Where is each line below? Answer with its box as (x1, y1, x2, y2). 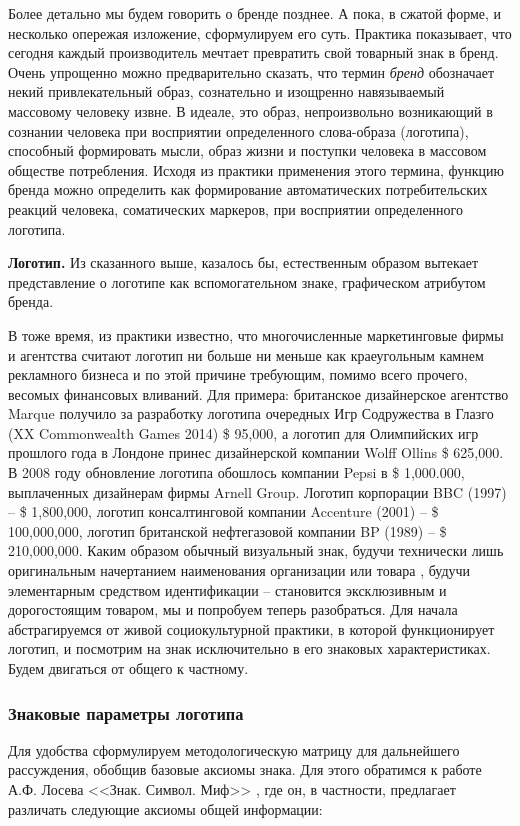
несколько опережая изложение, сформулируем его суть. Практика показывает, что (8, 22, 512, 43)
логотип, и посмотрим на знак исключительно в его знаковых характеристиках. (8, 638, 491, 659)
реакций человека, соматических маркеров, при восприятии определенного (8, 198, 463, 219)
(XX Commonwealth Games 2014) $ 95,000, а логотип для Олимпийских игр (8, 422, 479, 443)
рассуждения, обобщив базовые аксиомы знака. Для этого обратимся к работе (8, 759, 482, 780)
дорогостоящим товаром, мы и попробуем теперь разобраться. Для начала (8, 599, 458, 620)
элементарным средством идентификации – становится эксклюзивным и (8, 579, 447, 600)
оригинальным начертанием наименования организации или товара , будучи (8, 560, 471, 581)
